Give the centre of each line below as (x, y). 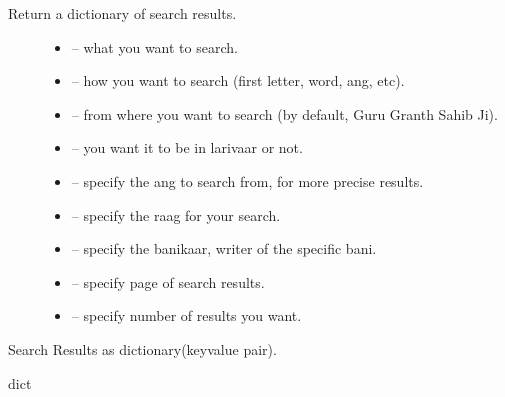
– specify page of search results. (168, 281)
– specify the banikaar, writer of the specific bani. (224, 248)
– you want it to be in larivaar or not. (187, 147)
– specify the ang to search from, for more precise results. (247, 180)
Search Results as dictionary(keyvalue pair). (142, 348)
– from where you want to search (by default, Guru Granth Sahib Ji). (284, 113)
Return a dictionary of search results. (122, 13)
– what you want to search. (154, 46)
